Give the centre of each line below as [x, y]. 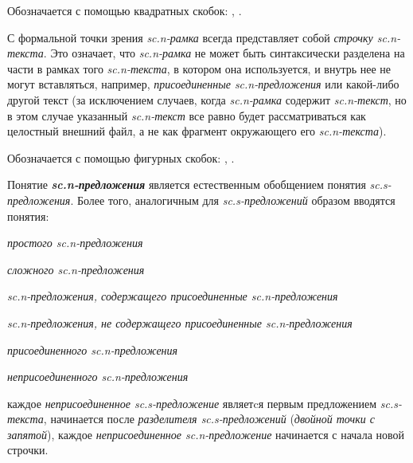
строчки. [28, 450]
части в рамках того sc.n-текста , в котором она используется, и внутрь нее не [199, 68]
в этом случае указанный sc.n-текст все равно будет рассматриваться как [187, 115]
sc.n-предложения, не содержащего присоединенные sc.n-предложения [180, 322]
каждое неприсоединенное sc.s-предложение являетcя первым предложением [192, 403]
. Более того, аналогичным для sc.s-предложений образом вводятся [233, 200]
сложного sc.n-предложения [76, 269]
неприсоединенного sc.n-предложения [98, 377]
